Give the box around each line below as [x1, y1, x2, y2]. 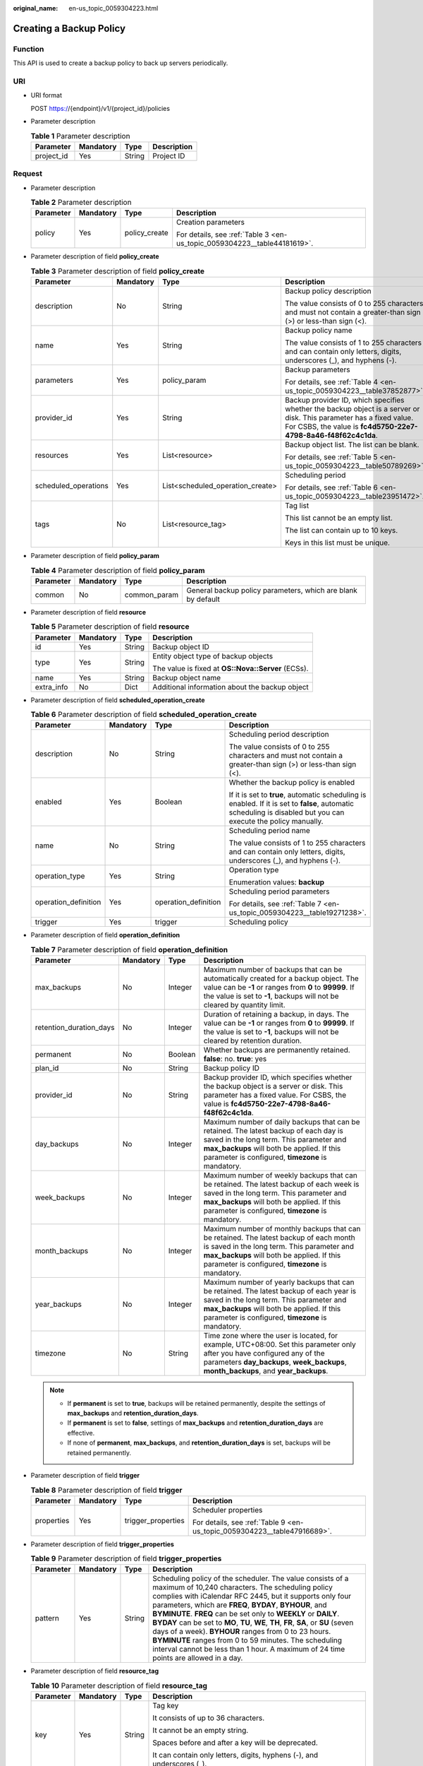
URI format [30, 91, 63, 100]
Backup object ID [152, 641, 209, 651]
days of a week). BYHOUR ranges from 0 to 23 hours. [152, 1627, 331, 1637]
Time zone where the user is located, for [203, 1331, 338, 1341]
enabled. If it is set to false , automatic [228, 799, 354, 809]
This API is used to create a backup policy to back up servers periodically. [13, 59, 228, 67]
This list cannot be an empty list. [285, 513, 393, 523]
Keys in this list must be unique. [285, 538, 391, 547]
